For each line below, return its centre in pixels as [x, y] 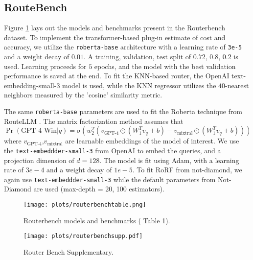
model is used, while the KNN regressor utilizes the [139, 85]
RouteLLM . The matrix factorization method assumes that [94, 121]
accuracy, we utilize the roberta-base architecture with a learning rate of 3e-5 [123, 47]
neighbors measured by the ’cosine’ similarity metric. [83, 95]
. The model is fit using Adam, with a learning [169, 160]
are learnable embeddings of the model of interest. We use [152, 141]
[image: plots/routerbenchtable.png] [85, 204]
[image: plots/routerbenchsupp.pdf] [83, 236]
